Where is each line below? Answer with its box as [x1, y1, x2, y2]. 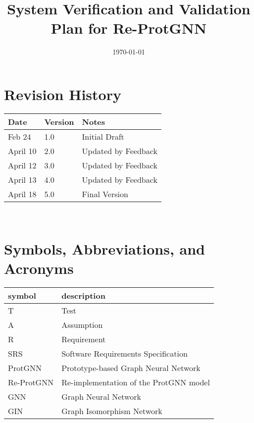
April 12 [8, 159, 37, 171]
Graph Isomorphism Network [61, 405, 162, 417]
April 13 [8, 173, 37, 185]
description [61, 289, 105, 301]
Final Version [82, 188, 128, 200]
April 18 [8, 188, 37, 200]
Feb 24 [8, 130, 31, 142]
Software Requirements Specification [61, 347, 188, 359]
